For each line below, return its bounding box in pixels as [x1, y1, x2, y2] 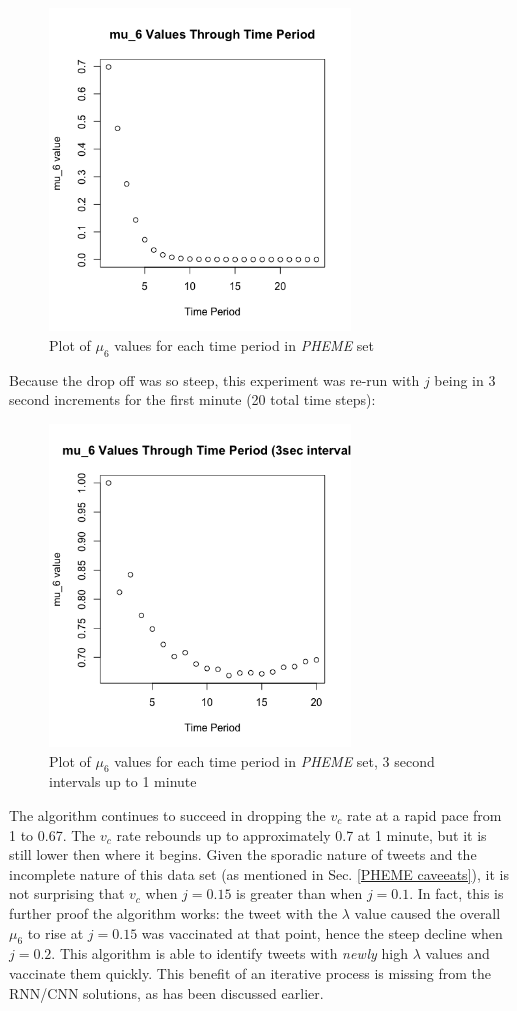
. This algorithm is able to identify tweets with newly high [51, 943, 408, 964]
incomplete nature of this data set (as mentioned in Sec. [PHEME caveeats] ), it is [9, 863, 509, 884]
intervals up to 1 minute [49, 771, 197, 792]
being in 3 [434, 369, 496, 390]
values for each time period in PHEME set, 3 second [114, 750, 435, 771]
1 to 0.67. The [9, 824, 96, 845]
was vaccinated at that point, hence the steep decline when [141, 922, 503, 943]
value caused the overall [354, 902, 501, 923]
